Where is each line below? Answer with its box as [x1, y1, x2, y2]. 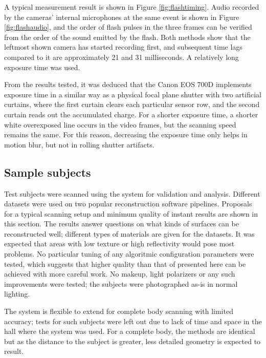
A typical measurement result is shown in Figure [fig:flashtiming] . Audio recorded [4, 2, 259, 12]
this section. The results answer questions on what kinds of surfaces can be [4, 218, 239, 229]
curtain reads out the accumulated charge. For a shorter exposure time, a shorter [4, 109, 258, 119]
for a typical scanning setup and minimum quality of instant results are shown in [4, 208, 258, 219]
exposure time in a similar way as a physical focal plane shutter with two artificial [4, 89, 261, 99]
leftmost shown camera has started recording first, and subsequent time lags [4, 41, 242, 52]
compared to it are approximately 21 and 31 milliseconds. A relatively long [4, 51, 239, 62]
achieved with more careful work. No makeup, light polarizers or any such [4, 268, 235, 279]
